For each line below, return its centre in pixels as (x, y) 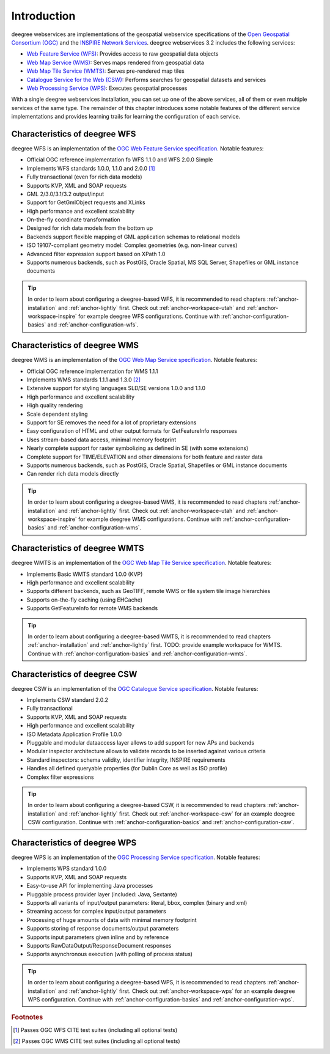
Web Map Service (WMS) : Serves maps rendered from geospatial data (116, 62)
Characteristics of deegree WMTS (78, 548)
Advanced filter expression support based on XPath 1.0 (96, 254)
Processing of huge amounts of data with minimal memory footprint (112, 919)
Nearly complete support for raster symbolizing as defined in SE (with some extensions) (137, 448)
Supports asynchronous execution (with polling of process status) (109, 954)
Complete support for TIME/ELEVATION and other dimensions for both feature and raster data (145, 457)
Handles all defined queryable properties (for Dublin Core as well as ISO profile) (127, 768)
